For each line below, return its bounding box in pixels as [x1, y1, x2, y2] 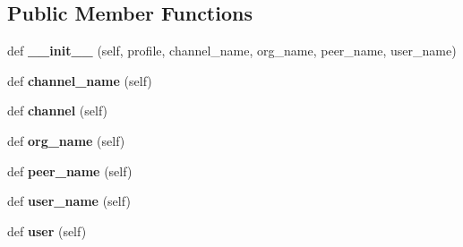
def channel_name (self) [7, 71, 152, 89]
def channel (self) [7, 101, 108, 120]
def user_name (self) [7, 192, 131, 210]
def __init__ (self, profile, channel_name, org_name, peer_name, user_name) [7, 41, 457, 60]
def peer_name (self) [7, 161, 133, 180]
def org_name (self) [7, 131, 125, 149]
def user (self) [7, 221, 87, 240]
